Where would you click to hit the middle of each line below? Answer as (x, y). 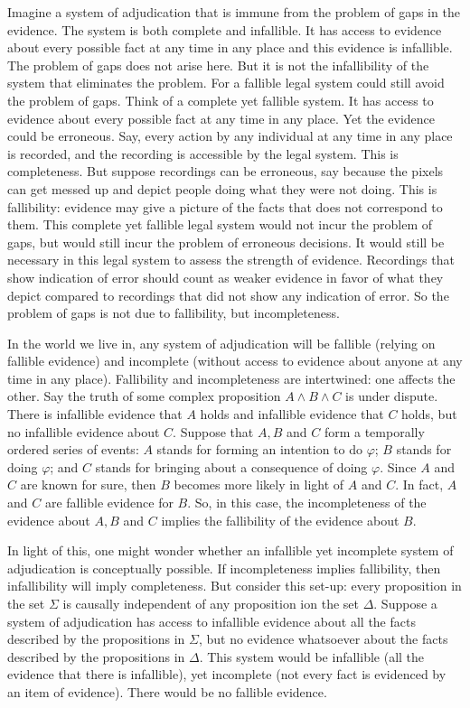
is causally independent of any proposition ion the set (211, 603)
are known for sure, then (88, 484)
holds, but (429, 414)
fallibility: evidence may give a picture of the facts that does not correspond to (225, 206)
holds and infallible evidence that (292, 414)
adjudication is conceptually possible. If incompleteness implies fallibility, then (224, 568)
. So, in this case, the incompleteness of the (307, 503)
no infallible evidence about (84, 431)
